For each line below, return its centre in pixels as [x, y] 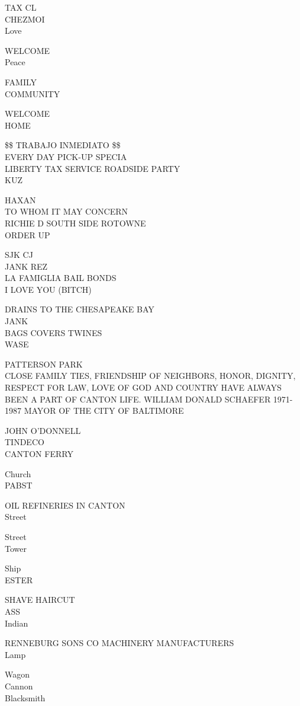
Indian [17, 623]
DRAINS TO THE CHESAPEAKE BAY [80, 309]
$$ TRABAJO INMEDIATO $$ [63, 145]
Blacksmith [25, 697]
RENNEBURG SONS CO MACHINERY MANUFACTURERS [120, 643]
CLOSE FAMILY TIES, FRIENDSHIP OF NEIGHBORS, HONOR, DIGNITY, [150, 376]
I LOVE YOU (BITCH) [48, 289]
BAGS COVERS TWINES [54, 332]
